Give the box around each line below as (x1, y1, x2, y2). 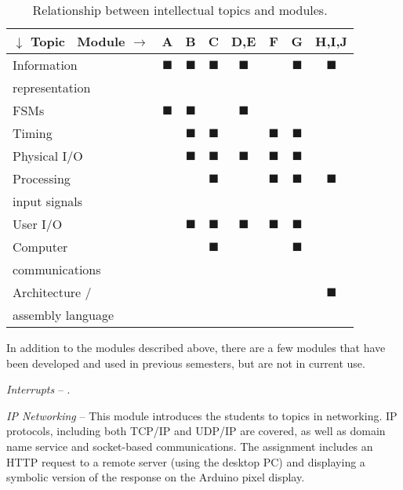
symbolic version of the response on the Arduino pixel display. (6, 469, 305, 485)
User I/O (13, 215, 63, 233)
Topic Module (31, 32, 125, 50)
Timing (13, 124, 53, 142)
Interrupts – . (6, 381, 71, 397)
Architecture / (13, 283, 92, 301)
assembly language (13, 306, 114, 324)
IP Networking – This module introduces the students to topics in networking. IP (6, 407, 398, 423)
